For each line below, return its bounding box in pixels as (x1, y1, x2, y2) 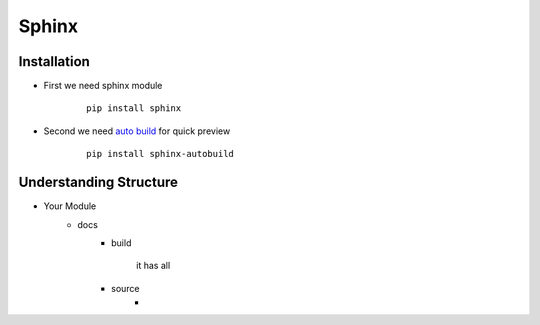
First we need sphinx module (43, 80, 163, 92)
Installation (18, 53, 90, 70)
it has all (136, 260, 171, 272)
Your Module (43, 200, 97, 212)
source (111, 282, 140, 294)
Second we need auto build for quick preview (43, 125, 231, 137)
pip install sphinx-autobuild (86, 148, 235, 160)
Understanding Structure (18, 174, 179, 191)
